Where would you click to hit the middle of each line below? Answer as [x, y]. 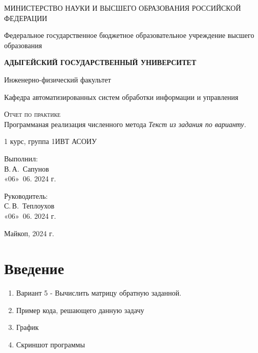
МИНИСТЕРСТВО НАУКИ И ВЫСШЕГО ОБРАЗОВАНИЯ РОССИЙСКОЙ [123, 8]
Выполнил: [21, 158]
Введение [34, 268]
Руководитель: [26, 195]
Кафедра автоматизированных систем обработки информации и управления [121, 97]
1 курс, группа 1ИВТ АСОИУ [50, 141]
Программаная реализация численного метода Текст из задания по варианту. [125, 124]
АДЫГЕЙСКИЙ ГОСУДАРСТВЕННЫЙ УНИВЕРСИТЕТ [100, 62]
